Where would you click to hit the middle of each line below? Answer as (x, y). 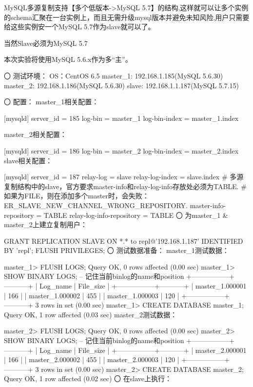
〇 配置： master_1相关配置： (51, 102)
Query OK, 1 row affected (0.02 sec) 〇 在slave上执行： (88, 378)
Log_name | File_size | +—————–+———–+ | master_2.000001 (143, 350)
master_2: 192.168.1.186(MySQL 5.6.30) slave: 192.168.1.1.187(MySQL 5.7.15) (122, 85)
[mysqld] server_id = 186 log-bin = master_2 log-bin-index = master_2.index (121, 150)
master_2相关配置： (35, 134)
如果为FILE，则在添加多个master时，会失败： (77, 196)
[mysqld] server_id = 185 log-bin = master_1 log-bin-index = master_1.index (121, 118)
